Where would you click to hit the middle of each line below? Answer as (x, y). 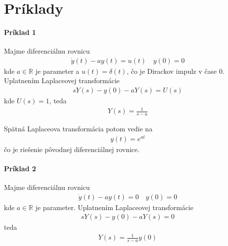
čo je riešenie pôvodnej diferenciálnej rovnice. (72, 149)
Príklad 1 (20, 32)
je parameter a (57, 71)
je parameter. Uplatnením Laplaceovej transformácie (114, 207)
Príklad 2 (20, 168)
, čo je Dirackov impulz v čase (171, 71)
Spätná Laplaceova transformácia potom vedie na (78, 128)
